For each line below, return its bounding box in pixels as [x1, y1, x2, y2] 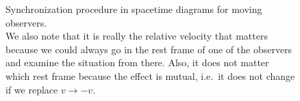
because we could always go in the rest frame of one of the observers [5, 42, 292, 56]
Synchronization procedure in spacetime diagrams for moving [5, 2, 262, 16]
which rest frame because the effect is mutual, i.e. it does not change [5, 68, 295, 83]
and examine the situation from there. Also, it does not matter [5, 55, 269, 70]
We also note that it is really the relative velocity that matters [5, 29, 268, 43]
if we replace [5, 82, 58, 96]
